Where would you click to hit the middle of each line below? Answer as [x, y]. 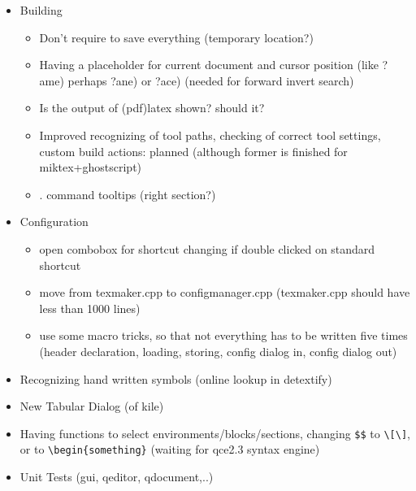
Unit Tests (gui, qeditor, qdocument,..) [117, 476]
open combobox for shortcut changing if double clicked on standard [207, 248]
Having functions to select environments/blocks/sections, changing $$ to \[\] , [215, 433]
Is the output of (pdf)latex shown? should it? [152, 108]
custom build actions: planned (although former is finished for [193, 151]
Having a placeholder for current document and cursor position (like [209, 65]
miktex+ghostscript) [91, 167]
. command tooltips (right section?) [128, 194]
